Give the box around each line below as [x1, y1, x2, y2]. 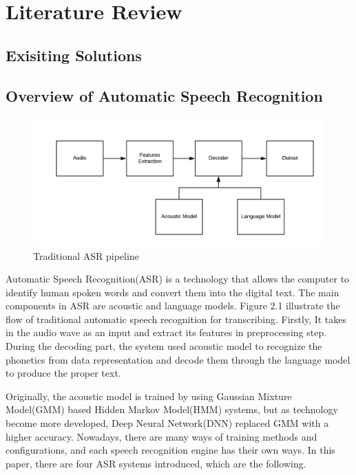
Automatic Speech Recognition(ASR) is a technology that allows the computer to [6, 272, 350, 286]
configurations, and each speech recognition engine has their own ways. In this [6, 443, 335, 457]
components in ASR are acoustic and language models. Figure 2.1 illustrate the [6, 298, 340, 313]
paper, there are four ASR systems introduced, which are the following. [6, 456, 306, 470]
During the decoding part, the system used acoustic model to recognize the [6, 339, 322, 353]
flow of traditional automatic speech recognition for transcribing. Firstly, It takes [6, 311, 347, 326]
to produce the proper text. [6, 366, 121, 380]
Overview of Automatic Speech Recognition [6, 85, 323, 106]
